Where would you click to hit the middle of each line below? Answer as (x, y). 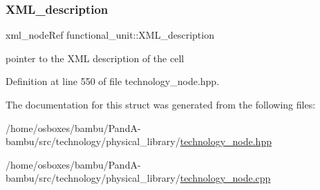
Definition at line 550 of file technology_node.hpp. (113, 81)
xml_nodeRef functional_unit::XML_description (110, 35)
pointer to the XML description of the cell (95, 58)
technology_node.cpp (225, 178)
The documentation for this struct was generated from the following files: (161, 104)
